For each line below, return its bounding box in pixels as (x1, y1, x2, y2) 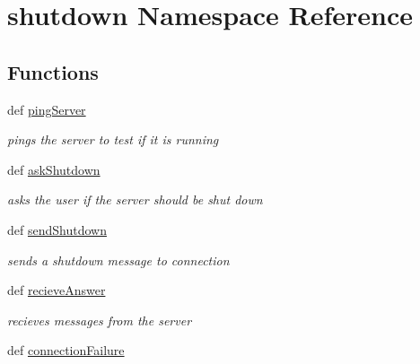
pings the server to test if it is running (7, 130, 219, 149)
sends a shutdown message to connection (7, 250, 230, 269)
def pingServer (7, 100, 86, 118)
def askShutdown (7, 160, 101, 178)
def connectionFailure (7, 341, 125, 360)
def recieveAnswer (7, 281, 106, 299)
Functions (7, 57, 99, 85)
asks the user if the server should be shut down (7, 190, 263, 209)
